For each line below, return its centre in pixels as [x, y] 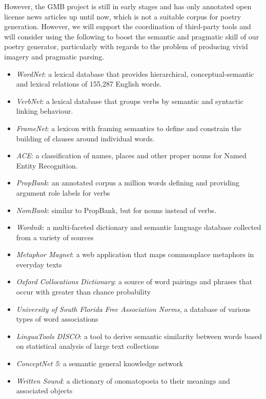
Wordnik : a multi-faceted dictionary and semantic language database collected [139, 227]
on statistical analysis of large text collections [88, 346]
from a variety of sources [55, 237]
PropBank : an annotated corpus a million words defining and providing [128, 183]
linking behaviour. [45, 111]
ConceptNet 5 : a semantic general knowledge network [100, 363]
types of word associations [57, 319]
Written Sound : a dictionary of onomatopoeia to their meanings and [123, 380]
